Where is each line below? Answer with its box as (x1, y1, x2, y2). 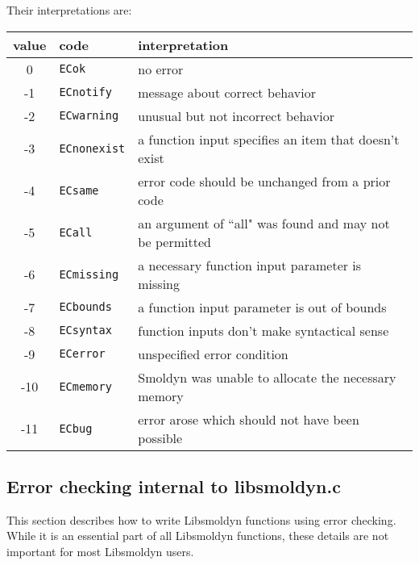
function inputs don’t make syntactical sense (138, 320, 389, 340)
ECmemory (59, 379, 112, 393)
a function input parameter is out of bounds (138, 297, 387, 316)
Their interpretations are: (6, 2, 132, 18)
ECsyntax (59, 324, 112, 337)
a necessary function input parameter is (138, 255, 362, 274)
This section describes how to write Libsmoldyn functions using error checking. (6, 511, 396, 528)
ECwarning (59, 109, 119, 123)
